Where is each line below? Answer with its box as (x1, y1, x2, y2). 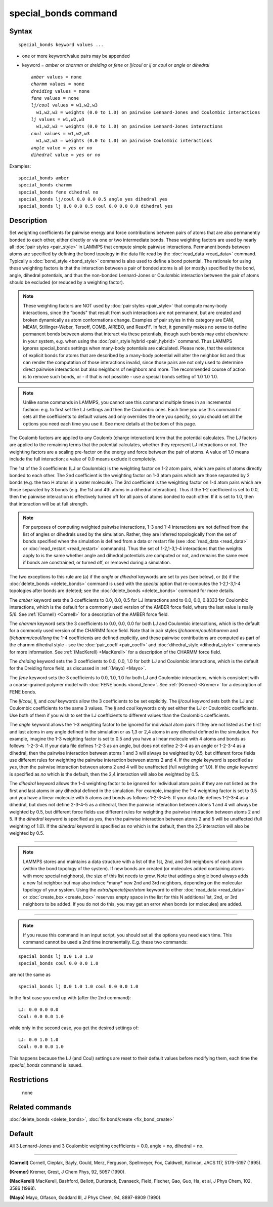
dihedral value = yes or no (31, 152, 101, 158)
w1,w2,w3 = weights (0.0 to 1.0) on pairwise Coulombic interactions (36, 138, 212, 144)
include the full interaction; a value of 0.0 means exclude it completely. (9, 456, 157, 462)
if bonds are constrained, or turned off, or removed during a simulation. (23, 560, 171, 566)
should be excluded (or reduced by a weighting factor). (9, 279, 124, 286)
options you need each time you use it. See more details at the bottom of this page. (23, 420, 197, 426)
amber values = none (31, 74, 82, 80)
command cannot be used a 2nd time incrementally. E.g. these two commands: (23, 939, 188, 945)
